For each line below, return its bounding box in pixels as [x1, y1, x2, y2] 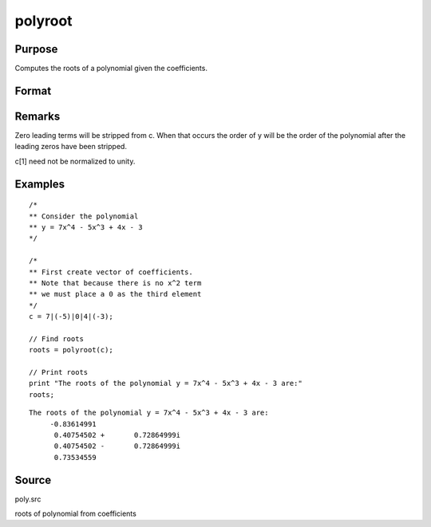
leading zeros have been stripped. [14, 142, 128, 151]
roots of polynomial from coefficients [14, 509, 137, 518]
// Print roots [29, 368, 89, 377]
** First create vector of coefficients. [29, 267, 193, 277]
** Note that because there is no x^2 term [29, 278, 202, 287]
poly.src [14, 494, 42, 504]
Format [14, 84, 52, 97]
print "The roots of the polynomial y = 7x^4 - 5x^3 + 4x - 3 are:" [29, 379, 302, 388]
